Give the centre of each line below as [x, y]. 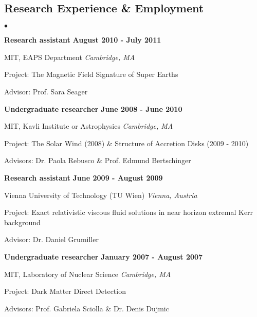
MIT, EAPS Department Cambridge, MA [70, 57]
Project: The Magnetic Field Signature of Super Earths [91, 74]
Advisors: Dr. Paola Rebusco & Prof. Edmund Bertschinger [98, 160]
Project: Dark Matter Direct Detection [65, 291]
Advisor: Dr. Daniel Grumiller [51, 239]
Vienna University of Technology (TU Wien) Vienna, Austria [101, 195]
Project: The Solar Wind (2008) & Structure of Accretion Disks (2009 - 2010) [126, 143]
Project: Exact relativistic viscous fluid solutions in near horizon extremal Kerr [129, 212]
